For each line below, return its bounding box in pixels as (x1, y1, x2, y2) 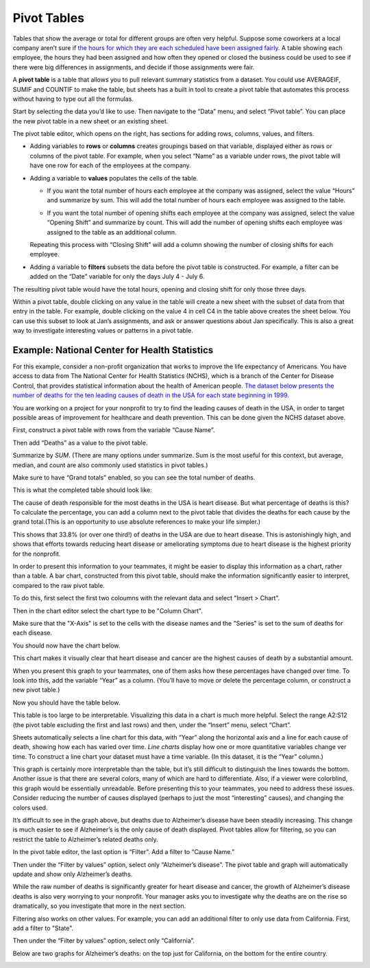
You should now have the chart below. (12, 641, 121, 650)
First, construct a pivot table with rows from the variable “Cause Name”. (12, 426, 215, 434)
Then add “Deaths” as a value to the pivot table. (12, 438, 148, 447)
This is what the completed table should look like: (12, 486, 152, 494)
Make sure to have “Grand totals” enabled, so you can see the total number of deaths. (12, 473, 256, 482)
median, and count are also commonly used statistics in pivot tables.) (12, 460, 208, 469)
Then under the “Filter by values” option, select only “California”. (12, 936, 195, 945)
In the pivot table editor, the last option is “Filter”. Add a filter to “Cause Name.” (12, 848, 235, 856)
